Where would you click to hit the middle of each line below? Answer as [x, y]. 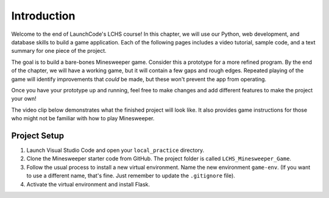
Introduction [43, 16]
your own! [24, 99]
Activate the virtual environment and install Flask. [88, 184]
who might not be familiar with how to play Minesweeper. [83, 118]
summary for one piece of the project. [59, 51]
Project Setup [38, 136]
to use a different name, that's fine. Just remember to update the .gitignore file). [131, 176]
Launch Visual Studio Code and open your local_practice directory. [115, 150]
